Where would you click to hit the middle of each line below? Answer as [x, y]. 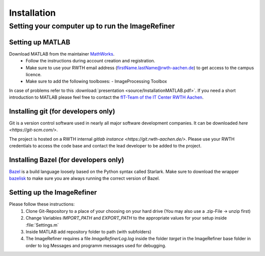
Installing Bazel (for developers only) [67, 160]
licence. [34, 74]
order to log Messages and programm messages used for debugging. [96, 245]
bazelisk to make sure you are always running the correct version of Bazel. [84, 178]
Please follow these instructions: [42, 204]
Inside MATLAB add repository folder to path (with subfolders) [89, 231]
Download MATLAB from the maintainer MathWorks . [62, 54]
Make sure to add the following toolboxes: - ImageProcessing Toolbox [96, 82]
